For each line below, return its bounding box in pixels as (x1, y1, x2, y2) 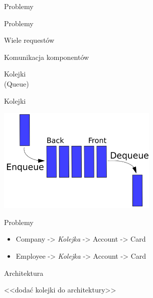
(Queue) (4, 78, 29, 89)
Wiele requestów (4, 35, 55, 45)
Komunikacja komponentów (4, 51, 89, 62)
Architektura (4, 267, 44, 278)
